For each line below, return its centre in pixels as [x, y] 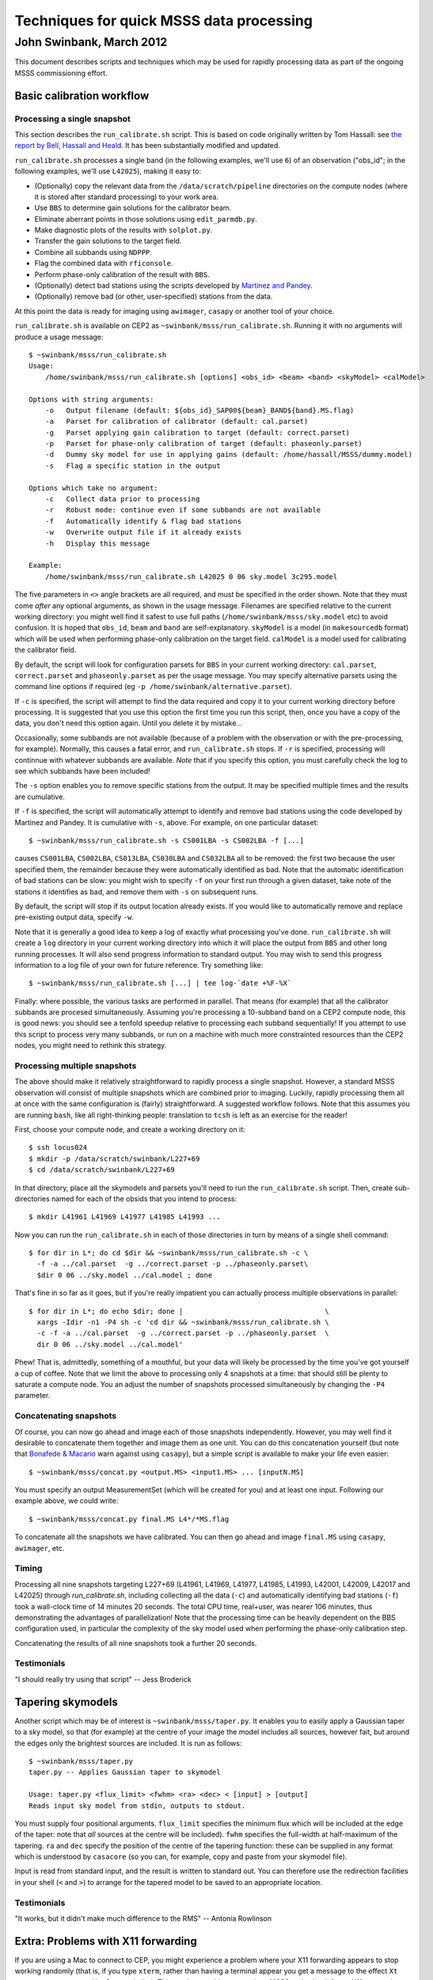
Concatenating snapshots [66, 1416]
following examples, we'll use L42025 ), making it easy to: [108, 171]
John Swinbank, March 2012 [91, 42]
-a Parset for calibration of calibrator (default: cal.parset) [177, 421]
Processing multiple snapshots [76, 1066]
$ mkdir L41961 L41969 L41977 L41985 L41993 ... [125, 1217]
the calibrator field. [46, 650]
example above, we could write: [66, 1501]
